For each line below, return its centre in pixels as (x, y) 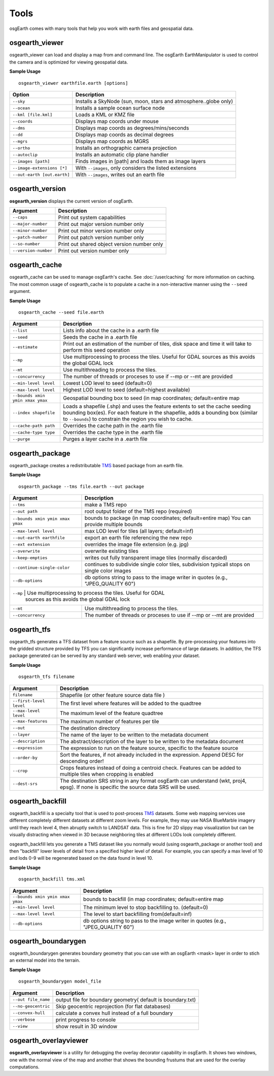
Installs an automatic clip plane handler (122, 155)
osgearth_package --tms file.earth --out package (81, 486)
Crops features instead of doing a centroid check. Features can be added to (150, 768)
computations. (25, 1067)
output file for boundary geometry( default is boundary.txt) (126, 999)
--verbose (24, 1020)
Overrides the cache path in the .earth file (113, 426)
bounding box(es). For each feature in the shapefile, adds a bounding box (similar (160, 413)
